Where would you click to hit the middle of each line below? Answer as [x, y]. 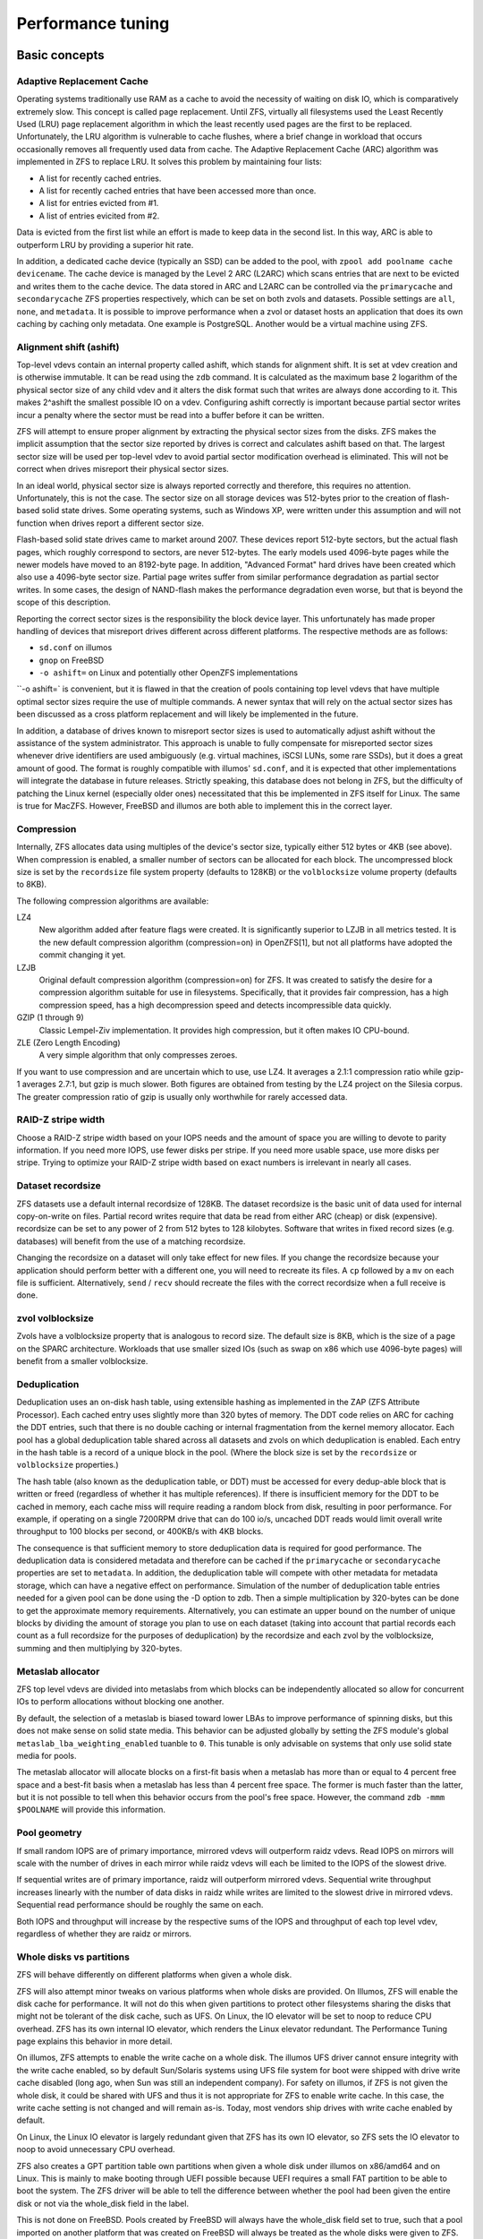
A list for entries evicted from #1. [99, 203]
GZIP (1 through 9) [50, 1017]
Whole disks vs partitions [73, 1957]
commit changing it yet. [82, 955]
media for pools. [47, 1755]
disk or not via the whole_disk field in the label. [103, 2203]
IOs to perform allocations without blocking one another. [120, 1702]
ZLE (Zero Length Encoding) [68, 1042]
